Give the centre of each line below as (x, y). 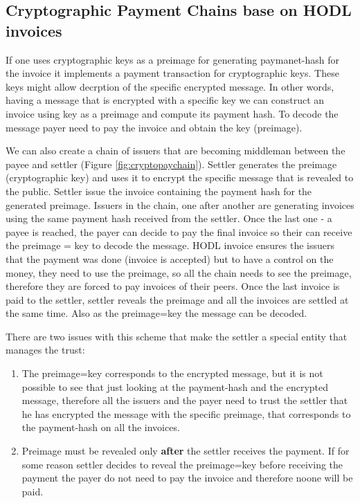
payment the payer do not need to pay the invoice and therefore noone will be (187, 478)
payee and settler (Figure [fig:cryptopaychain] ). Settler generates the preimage (171, 164)
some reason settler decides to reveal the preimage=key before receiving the (182, 464)
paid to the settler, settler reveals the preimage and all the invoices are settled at (177, 299)
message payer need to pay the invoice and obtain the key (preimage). (154, 127)
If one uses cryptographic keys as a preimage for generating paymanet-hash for (173, 59)
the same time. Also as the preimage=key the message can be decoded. (156, 313)
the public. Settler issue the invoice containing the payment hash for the (159, 191)
